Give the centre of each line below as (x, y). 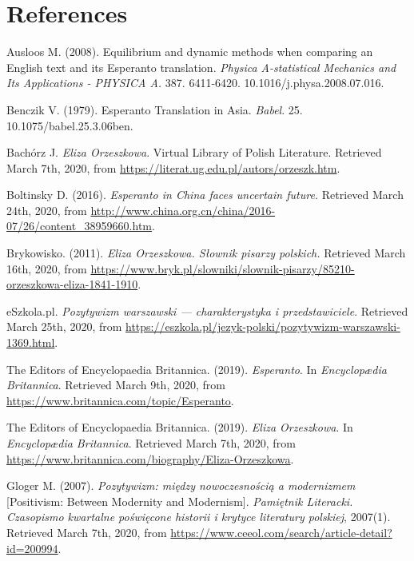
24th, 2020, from (47, 210)
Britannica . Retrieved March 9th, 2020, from (116, 385)
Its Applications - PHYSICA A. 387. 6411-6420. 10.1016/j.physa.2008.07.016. (195, 83)
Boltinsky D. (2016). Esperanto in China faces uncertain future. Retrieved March (205, 195)
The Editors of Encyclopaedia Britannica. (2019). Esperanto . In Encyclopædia (197, 369)
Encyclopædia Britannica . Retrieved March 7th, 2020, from (151, 443)
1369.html (31, 342)
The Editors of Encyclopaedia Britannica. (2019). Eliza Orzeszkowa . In (180, 427)
